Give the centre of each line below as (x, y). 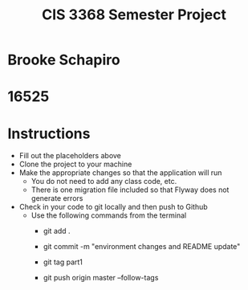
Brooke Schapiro (64, 60)
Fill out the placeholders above (70, 156)
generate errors (57, 198)
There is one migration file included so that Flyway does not (130, 190)
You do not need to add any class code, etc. (104, 182)
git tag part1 (63, 262)
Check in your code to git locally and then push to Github (113, 207)
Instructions (49, 133)
